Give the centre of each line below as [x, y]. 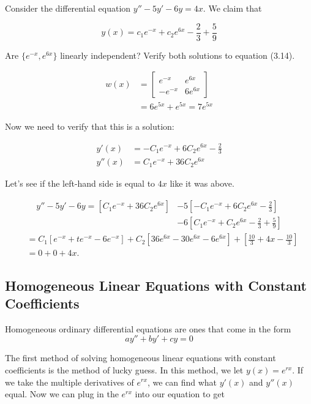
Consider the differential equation [68, 8]
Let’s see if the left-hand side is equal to [80, 183]
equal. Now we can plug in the [62, 394]
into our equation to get [180, 394]
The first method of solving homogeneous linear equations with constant [141, 358]
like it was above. [202, 183]
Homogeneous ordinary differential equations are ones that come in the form [148, 328]
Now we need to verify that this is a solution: [90, 126]
